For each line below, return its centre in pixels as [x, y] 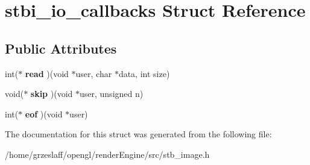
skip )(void [52, 94]
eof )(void [44, 114]
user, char [94, 73]
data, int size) [144, 73]
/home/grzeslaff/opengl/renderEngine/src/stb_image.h [107, 154]
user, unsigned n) [111, 94]
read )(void [47, 73]
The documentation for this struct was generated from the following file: [138, 134]
